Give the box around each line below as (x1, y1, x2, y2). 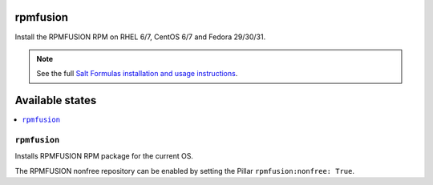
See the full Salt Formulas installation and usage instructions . (36, 69, 238, 78)
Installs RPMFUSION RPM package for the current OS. (14, 151, 194, 161)
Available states (14, 94, 97, 107)
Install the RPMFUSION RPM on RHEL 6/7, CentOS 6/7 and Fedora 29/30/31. (14, 32, 266, 42)
